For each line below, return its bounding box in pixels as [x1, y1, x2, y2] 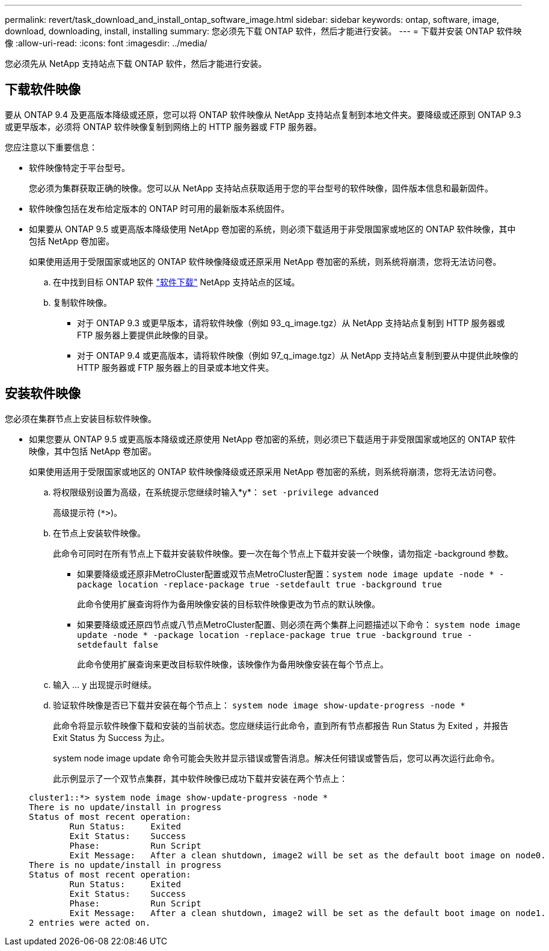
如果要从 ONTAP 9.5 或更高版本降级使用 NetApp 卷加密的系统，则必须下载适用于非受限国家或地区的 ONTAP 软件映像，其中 [29, 223, 516, 234]
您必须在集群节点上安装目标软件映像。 [5, 413, 156, 424]
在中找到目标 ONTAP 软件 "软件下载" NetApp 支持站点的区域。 [53, 276, 300, 287]
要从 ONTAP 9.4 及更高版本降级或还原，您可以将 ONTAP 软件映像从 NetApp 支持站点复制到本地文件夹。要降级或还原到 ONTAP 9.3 [5, 109, 521, 120]
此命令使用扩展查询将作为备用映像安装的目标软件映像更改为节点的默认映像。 [77, 598, 380, 609]
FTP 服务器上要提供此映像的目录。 [77, 329, 213, 340]
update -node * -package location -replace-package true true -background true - [77, 630, 473, 640]
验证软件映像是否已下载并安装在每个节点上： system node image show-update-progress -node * [53, 699, 465, 710]
